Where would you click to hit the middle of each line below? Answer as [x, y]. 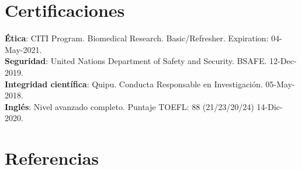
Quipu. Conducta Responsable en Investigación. [177, 84]
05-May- [280, 84]
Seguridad [25, 61]
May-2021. [23, 49]
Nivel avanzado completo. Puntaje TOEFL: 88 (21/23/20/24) [144, 106]
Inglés [17, 106]
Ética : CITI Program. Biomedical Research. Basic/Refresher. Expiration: [137, 38]
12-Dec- [283, 61]
